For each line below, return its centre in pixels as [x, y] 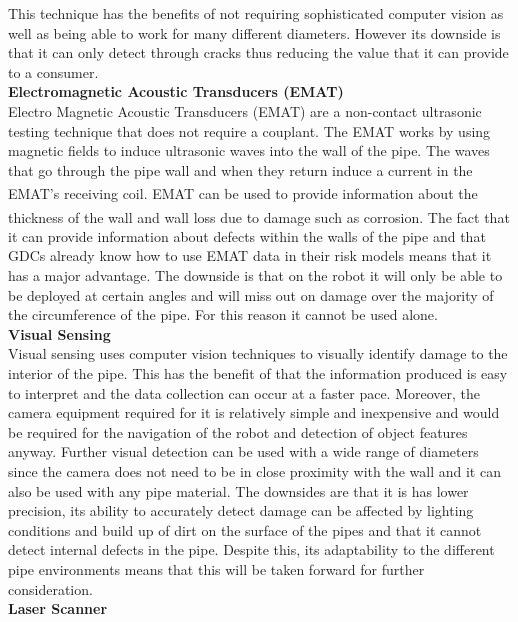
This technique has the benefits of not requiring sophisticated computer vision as [256, 13]
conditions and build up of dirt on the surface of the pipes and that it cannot [245, 529]
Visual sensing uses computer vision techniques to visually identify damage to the [258, 353]
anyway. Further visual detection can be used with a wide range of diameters [243, 451]
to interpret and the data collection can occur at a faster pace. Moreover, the [244, 392]
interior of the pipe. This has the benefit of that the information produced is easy [258, 373]
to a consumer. [53, 71]
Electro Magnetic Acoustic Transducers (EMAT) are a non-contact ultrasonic [245, 110]
